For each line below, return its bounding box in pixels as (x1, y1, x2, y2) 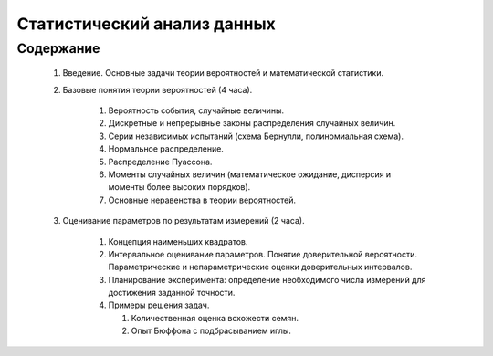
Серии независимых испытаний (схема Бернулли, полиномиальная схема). (108, 131, 404, 141)
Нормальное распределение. (108, 143, 224, 154)
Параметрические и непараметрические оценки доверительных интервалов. (108, 261, 413, 273)
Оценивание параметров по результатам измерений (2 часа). (62, 215, 305, 226)
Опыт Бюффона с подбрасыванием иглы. (131, 325, 292, 337)
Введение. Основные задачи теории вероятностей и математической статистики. (62, 68, 384, 79)
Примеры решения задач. (108, 299, 210, 310)
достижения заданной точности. (108, 288, 236, 298)
